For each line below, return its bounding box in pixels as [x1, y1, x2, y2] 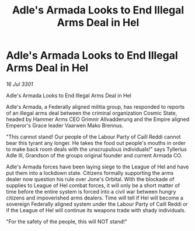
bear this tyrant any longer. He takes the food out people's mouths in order [6, 139, 186, 146]
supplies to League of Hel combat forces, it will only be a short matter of [6, 182, 180, 189]
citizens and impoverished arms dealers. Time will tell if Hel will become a [6, 194, 184, 201]
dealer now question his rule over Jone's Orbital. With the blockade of [6, 175, 175, 182]
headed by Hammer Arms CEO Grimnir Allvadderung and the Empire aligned [6, 115, 190, 123]
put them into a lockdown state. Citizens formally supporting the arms [6, 169, 174, 176]
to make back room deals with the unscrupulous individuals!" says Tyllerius [6, 146, 187, 153]
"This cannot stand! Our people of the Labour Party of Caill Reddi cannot [6, 133, 181, 140]
